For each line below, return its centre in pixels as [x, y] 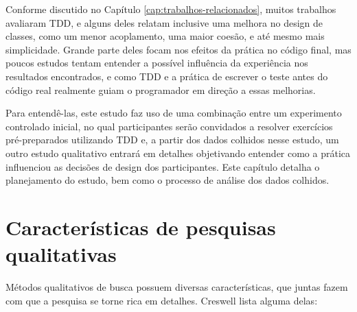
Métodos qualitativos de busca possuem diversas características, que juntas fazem [177, 287]
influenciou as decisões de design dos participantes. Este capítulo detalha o [163, 166]
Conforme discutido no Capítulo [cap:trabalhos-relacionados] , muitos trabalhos [171, 9]
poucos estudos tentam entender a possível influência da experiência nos [157, 63]
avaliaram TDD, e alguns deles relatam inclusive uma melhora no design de [164, 22]
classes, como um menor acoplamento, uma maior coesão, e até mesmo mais [165, 36]
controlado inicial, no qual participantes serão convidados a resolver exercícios [169, 126]
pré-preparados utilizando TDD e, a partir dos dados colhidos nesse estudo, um [172, 140]
